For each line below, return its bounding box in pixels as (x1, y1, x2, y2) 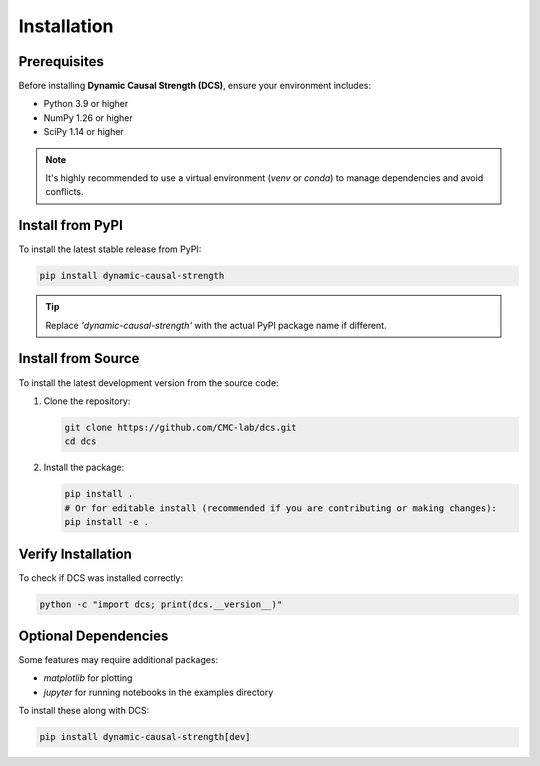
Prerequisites (18, 53, 104, 70)
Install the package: (43, 461, 125, 474)
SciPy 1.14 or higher (43, 126, 124, 138)
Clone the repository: (43, 395, 131, 407)
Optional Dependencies (18, 627, 169, 644)
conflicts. (45, 186, 84, 198)
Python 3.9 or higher (43, 98, 129, 110)
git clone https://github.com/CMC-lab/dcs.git (64, 421, 297, 433)
